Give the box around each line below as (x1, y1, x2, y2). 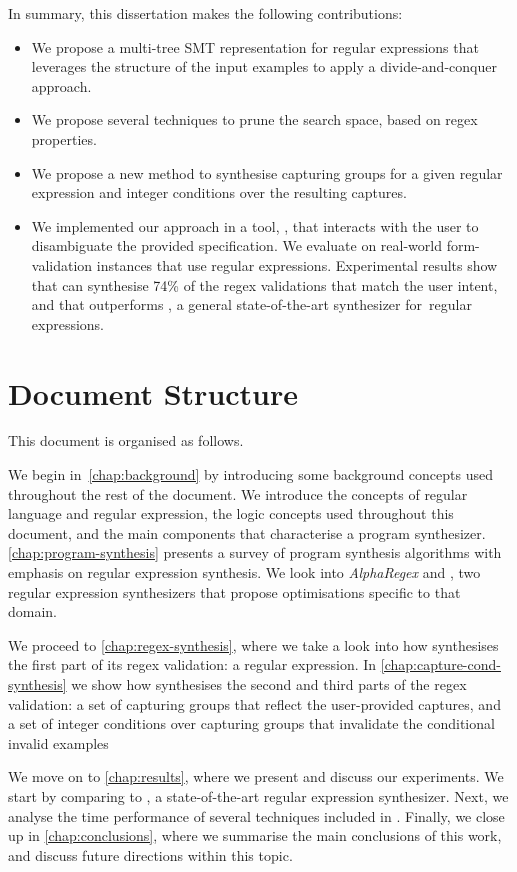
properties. (31, 128, 97, 149)
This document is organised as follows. (8, 430, 244, 451)
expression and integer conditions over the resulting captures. (31, 182, 407, 203)
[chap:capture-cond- (380, 654, 501, 675)
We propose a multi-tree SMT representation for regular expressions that (31, 36, 479, 57)
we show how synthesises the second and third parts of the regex (71, 673, 467, 694)
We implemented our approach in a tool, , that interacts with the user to (31, 215, 479, 236)
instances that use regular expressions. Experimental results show (96, 254, 498, 275)
